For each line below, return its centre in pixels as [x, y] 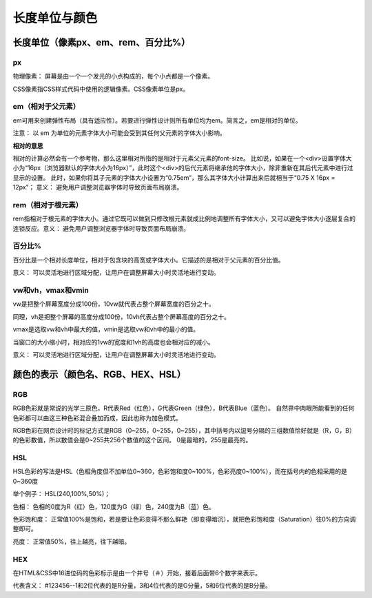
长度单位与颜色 [55, 18]
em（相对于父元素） [46, 107]
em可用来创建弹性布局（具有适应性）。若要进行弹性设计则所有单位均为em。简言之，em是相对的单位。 [157, 120]
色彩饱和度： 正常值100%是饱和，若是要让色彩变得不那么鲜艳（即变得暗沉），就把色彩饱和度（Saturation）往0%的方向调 [184, 519]
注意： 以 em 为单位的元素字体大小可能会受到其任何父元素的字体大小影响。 [120, 133]
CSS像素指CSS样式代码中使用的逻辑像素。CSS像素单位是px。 [101, 89]
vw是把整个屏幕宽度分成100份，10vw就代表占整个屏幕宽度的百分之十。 [114, 304]
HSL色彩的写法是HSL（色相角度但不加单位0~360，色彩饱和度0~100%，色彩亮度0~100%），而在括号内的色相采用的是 [180, 471]
